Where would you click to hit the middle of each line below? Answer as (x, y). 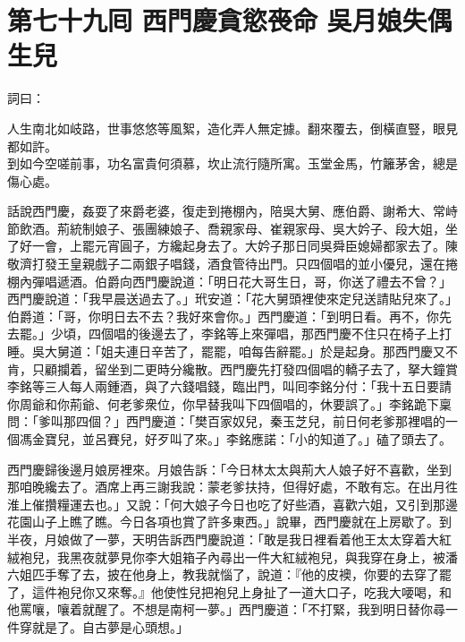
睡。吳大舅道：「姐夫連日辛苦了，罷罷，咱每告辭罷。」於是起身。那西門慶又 (226, 351)
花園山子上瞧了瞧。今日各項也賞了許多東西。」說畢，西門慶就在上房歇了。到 (229, 522)
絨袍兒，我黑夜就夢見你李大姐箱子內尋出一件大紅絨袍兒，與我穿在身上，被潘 (232, 556)
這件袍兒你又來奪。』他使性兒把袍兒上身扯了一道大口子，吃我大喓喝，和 (241, 591)
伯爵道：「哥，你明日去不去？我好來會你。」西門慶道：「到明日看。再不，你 (223, 316)
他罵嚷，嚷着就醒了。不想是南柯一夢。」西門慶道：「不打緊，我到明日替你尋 (226, 609)
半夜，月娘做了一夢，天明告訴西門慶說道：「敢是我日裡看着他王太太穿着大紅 (229, 539)
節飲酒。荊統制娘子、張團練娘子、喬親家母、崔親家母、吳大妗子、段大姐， (226, 228)
